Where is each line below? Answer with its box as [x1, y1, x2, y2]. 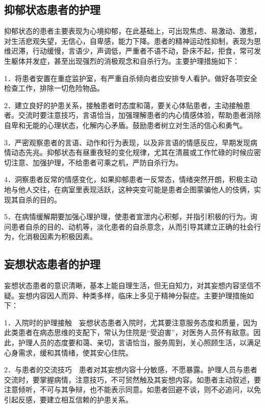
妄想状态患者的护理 [4, 256, 100, 272]
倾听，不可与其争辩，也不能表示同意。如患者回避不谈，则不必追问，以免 [18, 384, 261, 395]
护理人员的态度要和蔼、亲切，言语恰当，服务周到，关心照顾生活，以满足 [18, 337, 261, 348]
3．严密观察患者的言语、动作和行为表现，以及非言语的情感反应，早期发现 [4, 137, 250, 147]
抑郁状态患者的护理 [4, 2, 100, 17]
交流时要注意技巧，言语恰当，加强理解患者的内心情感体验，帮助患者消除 [18, 110, 261, 120]
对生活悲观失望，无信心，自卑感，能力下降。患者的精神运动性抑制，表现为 [4, 35, 254, 46]
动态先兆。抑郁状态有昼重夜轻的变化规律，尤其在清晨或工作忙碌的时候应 [11, 147, 254, 158]
